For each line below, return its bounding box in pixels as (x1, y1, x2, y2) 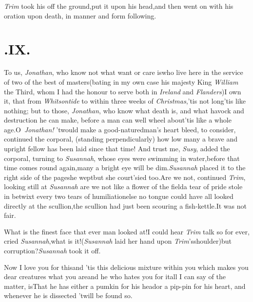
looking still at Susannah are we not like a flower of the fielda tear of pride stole (4, 181, 243, 192)
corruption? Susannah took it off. (4, 246, 101, 255)
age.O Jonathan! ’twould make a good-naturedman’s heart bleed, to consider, (4, 124, 236, 134)
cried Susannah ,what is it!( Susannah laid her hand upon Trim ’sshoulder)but (4, 236, 232, 246)
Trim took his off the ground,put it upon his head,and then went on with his (4, 1, 234, 11)
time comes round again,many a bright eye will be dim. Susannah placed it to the (4, 162, 246, 173)
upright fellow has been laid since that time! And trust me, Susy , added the (4, 143, 230, 154)
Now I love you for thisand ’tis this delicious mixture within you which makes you (4, 262, 249, 272)
